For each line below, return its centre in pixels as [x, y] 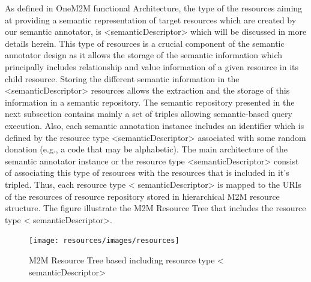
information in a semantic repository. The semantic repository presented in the [150, 102]
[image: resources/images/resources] [104, 241]
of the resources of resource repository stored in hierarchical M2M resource [142, 196]
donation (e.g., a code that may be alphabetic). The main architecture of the [146, 149]
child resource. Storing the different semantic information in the [122, 78]
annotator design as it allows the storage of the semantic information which [144, 55]
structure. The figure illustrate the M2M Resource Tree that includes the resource [155, 208]
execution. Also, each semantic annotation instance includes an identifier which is [155, 125]
